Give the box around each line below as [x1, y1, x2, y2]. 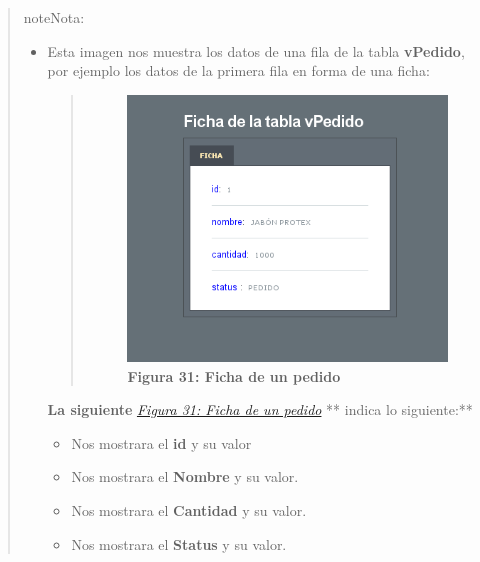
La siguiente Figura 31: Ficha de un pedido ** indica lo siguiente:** [47, 399, 473, 420]
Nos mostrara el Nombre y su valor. [71, 466, 299, 487]
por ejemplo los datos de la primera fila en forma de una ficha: [47, 60, 430, 81]
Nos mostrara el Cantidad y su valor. [71, 500, 307, 521]
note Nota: [23, 7, 85, 27]
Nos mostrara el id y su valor [71, 432, 252, 453]
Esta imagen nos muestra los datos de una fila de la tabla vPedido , [47, 40, 465, 61]
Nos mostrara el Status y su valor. [71, 533, 287, 554]
